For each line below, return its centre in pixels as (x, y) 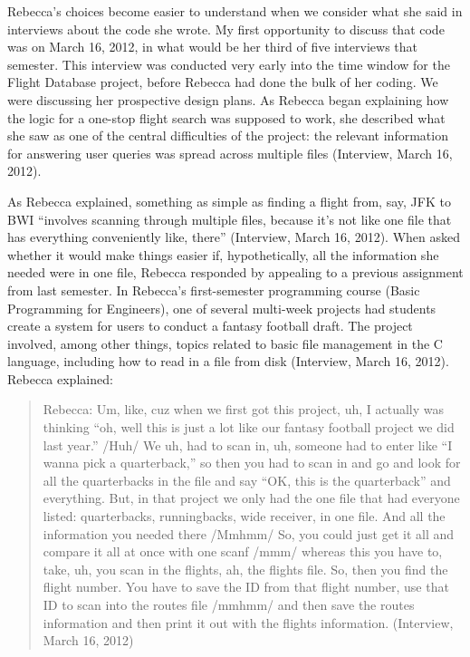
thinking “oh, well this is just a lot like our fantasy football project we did (249, 427)
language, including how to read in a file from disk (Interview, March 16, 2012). (228, 361)
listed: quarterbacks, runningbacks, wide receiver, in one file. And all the (244, 516)
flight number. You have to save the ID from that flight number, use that (246, 587)
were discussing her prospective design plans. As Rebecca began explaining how (228, 99)
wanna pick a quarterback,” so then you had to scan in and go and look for (252, 463)
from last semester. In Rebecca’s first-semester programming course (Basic (214, 290)
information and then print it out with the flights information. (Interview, (248, 622)
